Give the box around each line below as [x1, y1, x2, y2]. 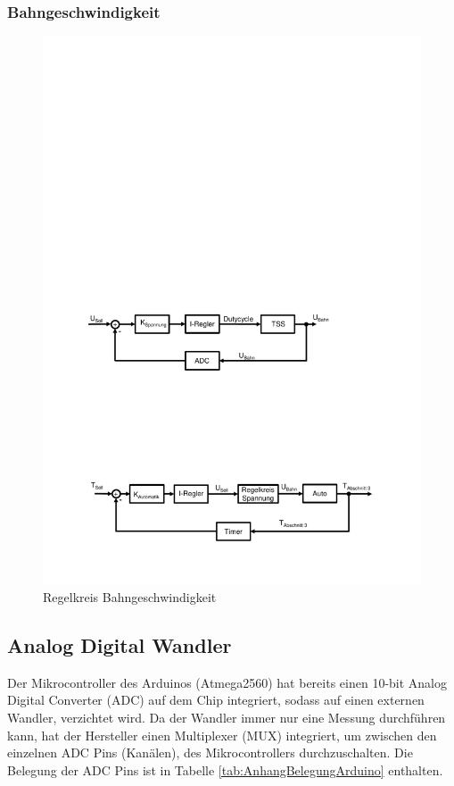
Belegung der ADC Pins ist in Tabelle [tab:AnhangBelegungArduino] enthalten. [7, 760, 443, 779]
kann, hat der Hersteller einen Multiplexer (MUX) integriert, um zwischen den [7, 725, 437, 744]
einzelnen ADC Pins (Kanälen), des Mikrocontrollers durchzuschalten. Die [7, 743, 413, 762]
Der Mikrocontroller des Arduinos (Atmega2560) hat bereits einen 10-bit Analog [7, 673, 448, 691]
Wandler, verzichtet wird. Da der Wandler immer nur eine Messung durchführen [7, 708, 446, 727]
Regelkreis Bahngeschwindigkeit [43, 588, 217, 606]
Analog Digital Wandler [7, 631, 232, 659]
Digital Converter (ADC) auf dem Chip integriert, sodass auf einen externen [7, 690, 425, 709]
